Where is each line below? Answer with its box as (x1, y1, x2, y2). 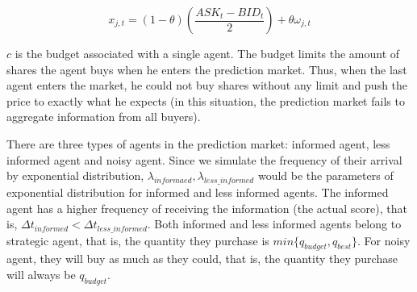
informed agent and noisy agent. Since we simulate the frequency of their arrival (6, 151, 402, 168)
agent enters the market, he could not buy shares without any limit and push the (6, 77, 408, 94)
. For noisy (357, 232, 411, 248)
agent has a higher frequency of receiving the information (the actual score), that (6, 199, 407, 216)
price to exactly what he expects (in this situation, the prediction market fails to (6, 92, 405, 109)
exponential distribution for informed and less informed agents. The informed (6, 183, 389, 200)
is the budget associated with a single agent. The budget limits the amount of (15, 45, 400, 61)
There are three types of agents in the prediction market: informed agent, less (6, 135, 390, 152)
